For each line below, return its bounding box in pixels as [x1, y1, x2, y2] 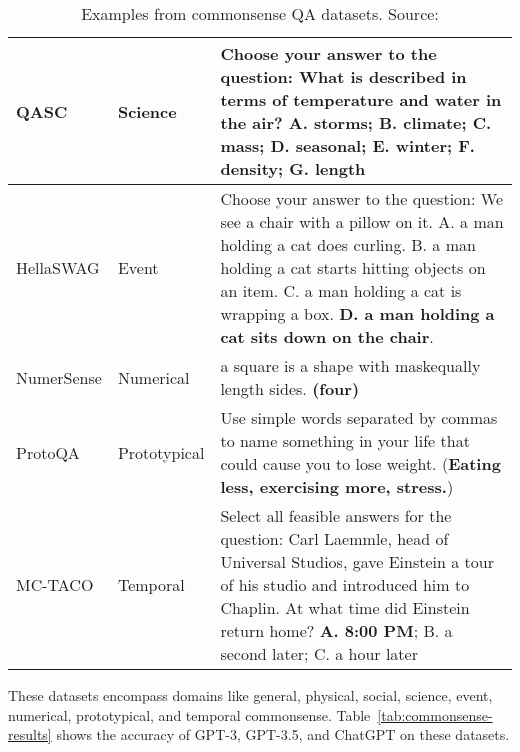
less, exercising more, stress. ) [220, 475, 454, 498]
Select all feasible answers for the [220, 504, 452, 527]
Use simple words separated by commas [220, 406, 498, 429]
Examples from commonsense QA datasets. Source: [81, 2, 439, 25]
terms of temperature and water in [220, 88, 502, 111]
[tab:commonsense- [377, 704, 493, 725]
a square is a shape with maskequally [220, 354, 481, 377]
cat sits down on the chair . [220, 325, 434, 348]
